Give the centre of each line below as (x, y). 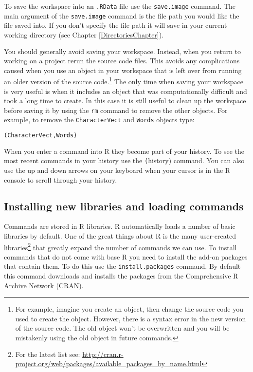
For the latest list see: (48, 354)
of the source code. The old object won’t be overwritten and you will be (122, 328)
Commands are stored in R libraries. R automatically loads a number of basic (120, 226)
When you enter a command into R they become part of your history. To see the (124, 151)
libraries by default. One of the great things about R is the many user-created (120, 235)
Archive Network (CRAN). (44, 285)
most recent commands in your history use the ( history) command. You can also (124, 160)
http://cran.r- (103, 354)
